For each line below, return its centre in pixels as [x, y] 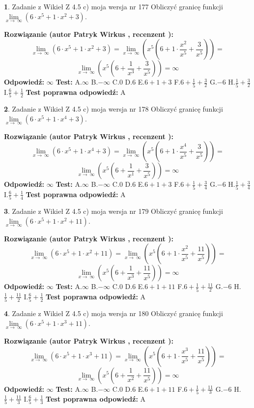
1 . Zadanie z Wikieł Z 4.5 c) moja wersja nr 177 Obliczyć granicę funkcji [113, 6]
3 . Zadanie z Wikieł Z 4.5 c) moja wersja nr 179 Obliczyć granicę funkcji [113, 211]
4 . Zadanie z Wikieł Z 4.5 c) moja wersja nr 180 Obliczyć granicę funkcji [113, 313]
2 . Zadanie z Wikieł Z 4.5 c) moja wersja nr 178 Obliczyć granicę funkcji [113, 109]
